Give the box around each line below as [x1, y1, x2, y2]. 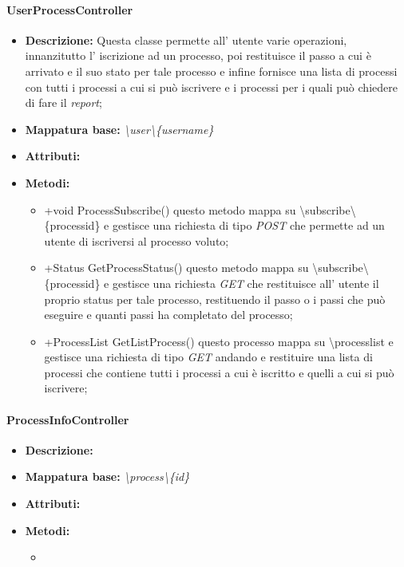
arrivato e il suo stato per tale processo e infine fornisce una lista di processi [25, 62, 398, 79]
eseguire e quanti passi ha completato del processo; [44, 306, 293, 323]
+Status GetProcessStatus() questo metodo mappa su [44, 259, 309, 276]
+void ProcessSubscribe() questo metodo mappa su [44, 201, 296, 218]
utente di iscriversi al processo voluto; [44, 232, 229, 249]
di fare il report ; [25, 94, 102, 111]
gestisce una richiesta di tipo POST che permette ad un [112, 217, 385, 234]
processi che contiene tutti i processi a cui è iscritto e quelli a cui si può [44, 364, 394, 380]
